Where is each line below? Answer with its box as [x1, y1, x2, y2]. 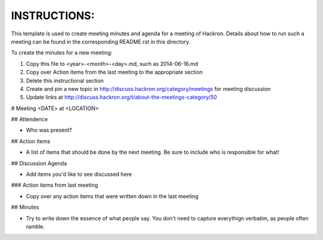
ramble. [26, 223, 45, 230]
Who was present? [26, 126, 72, 134]
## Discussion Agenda [11, 159, 67, 167]
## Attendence [11, 116, 48, 123]
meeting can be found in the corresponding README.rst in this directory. [11, 38, 191, 45]
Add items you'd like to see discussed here [26, 171, 132, 178]
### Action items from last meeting [11, 181, 98, 189]
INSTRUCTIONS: [11, 9, 95, 22]
